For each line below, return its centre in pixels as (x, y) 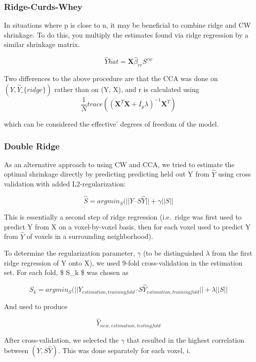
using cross (235, 174)
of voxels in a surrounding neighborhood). (90, 236)
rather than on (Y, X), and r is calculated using (127, 89)
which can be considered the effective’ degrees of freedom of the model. (111, 124)
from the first (232, 253)
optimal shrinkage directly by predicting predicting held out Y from (107, 174)
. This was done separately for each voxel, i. (124, 350)
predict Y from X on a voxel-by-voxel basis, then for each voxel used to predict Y (127, 226)
